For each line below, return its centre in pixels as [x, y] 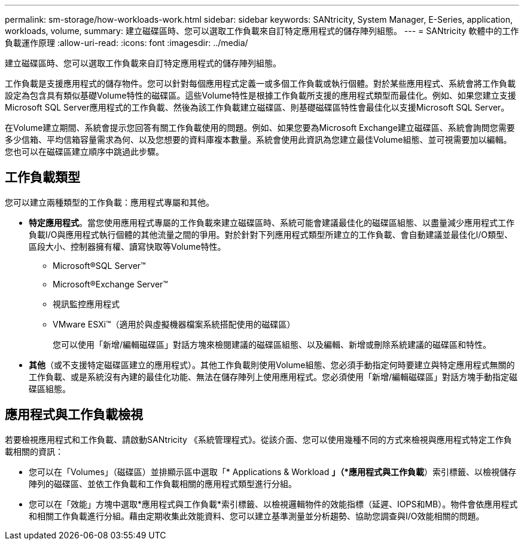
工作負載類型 [42, 177]
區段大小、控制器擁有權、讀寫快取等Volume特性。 [127, 246]
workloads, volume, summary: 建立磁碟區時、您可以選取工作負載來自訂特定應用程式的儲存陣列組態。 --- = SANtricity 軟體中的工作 [262, 31]
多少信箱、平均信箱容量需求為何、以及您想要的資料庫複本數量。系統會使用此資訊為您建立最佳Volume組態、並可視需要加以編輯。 [258, 140]
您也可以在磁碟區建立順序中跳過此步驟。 [84, 151]
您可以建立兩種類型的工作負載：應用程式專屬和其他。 [109, 202]
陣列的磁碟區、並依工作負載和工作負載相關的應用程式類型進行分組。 [163, 483]
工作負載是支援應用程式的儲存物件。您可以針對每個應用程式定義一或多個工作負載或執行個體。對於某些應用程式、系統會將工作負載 [260, 83]
